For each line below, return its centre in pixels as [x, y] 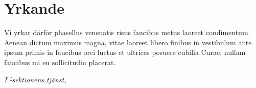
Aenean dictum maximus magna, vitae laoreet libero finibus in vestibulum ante [128, 42]
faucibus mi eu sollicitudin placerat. [60, 62]
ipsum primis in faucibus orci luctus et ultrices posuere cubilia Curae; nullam [125, 52]
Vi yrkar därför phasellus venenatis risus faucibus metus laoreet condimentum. [127, 32]
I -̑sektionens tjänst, [35, 79]
